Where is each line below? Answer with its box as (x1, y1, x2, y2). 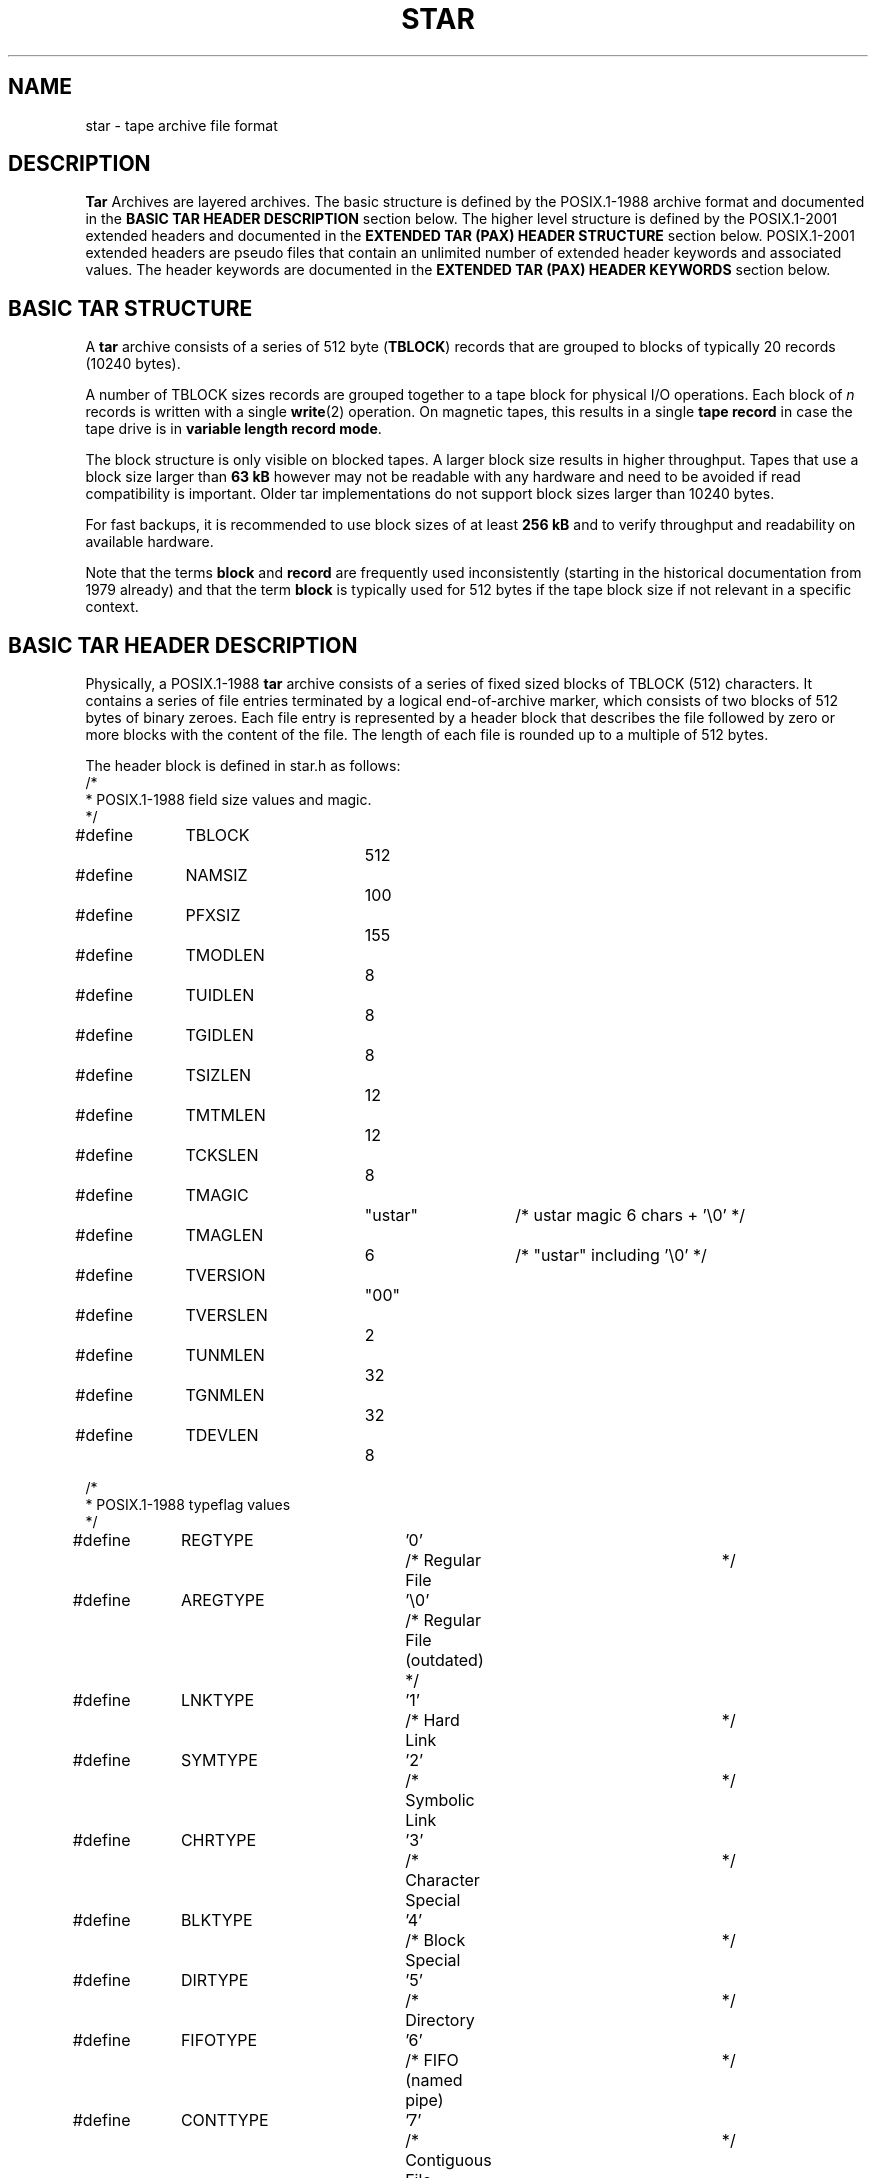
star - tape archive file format (85, 116, 278, 134)
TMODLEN (185, 945, 265, 966)
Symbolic (405, 1790, 475, 1811)
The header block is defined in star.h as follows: (85, 757, 401, 775)
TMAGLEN (185, 1225, 264, 1246)
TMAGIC (185, 1185, 249, 1206)
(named (405, 2070, 463, 2091)
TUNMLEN (185, 1345, 265, 1366)
